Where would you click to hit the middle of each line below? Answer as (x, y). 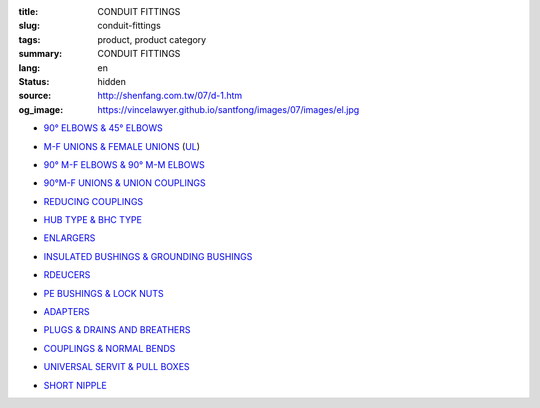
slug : (29, 26)
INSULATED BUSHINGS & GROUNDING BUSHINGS (148, 256)
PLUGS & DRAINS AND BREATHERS (117, 330)
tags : (29, 39)
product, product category (152, 39)
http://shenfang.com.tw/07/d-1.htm (170, 96)
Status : (34, 81)
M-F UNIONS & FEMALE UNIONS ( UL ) (121, 146)
